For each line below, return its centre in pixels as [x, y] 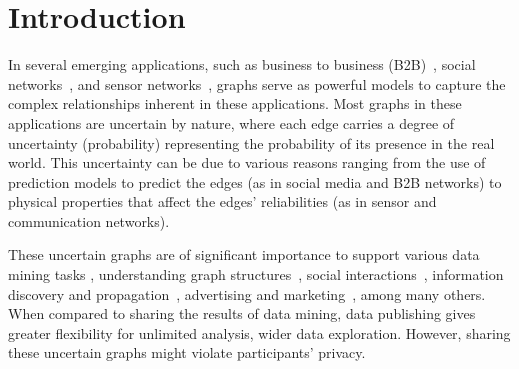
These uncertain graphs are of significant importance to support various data [244, 254]
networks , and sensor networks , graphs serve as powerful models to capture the [257, 83]
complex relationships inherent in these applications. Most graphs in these [235, 103]
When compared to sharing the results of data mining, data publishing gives [242, 313]
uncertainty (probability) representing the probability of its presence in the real [251, 142]
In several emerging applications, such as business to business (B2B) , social [242, 64]
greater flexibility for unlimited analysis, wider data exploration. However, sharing [259, 332]
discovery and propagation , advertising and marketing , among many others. [247, 293]
